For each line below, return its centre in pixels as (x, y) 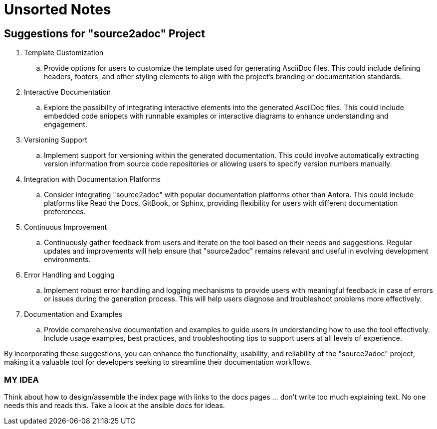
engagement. (66, 125)
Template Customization (64, 53)
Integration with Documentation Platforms (92, 179)
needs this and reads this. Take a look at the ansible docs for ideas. (114, 405)
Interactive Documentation (68, 92)
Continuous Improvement (66, 227)
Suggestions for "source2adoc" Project (105, 33)
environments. (67, 260)
